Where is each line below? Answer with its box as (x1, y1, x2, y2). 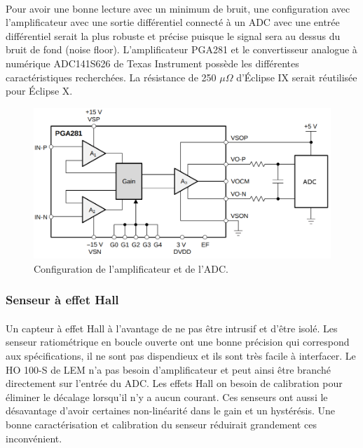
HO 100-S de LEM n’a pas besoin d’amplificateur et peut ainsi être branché (6, 362, 331, 376)
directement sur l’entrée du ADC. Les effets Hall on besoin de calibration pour (6, 376, 343, 391)
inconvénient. (6, 430, 62, 445)
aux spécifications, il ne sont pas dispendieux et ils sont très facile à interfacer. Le (6, 348, 356, 363)
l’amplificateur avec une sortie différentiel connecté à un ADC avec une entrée (6, 15, 340, 29)
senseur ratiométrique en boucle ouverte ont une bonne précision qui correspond (6, 334, 350, 349)
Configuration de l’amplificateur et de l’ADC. (34, 261, 228, 276)
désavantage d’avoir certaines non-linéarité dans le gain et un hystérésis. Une (6, 403, 335, 418)
